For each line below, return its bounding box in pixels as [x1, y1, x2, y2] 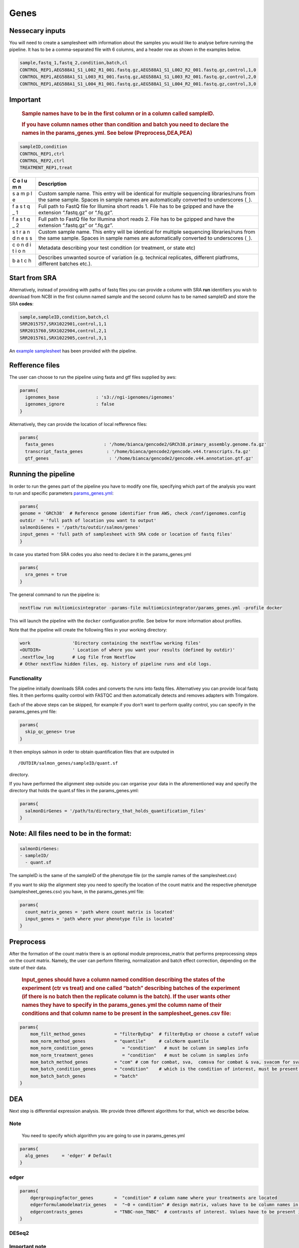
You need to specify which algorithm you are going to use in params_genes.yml [21, 1132, 185, 1138]
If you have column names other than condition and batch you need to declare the [21, 121, 229, 128]
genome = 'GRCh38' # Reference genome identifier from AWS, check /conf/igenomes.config [19, 511, 246, 516]
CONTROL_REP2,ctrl [19, 158, 65, 163]
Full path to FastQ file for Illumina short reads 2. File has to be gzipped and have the [38, 216, 235, 223]
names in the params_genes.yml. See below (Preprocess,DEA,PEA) [21, 129, 192, 136]
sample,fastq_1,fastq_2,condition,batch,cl [19, 60, 128, 66]
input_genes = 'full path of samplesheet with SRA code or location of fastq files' [19, 532, 233, 537]
